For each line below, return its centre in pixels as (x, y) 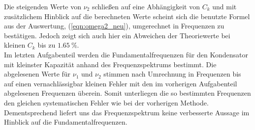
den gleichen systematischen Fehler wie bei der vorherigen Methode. (106, 102)
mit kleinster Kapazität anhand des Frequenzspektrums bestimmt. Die (110, 64)
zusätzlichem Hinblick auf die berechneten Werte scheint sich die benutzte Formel (127, 16)
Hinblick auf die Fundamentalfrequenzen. (66, 122)
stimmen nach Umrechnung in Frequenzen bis (172, 74)
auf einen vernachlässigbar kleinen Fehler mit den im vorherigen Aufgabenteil (121, 83)
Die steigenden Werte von (43, 6)
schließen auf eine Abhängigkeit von (146, 6)
